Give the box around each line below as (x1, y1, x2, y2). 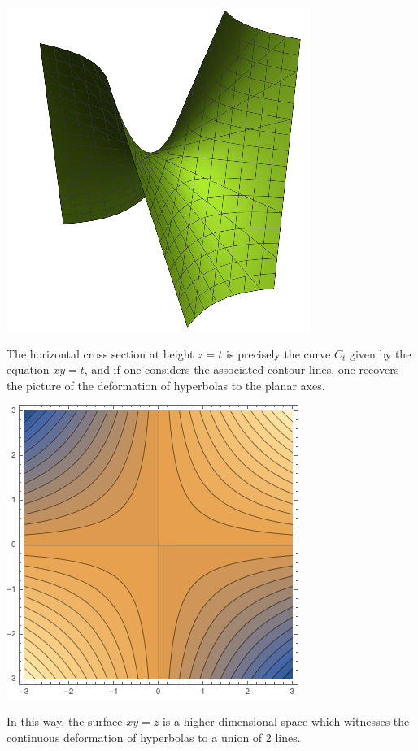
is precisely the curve (226, 345, 331, 362)
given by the (349, 345, 411, 362)
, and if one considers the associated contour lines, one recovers (84, 361, 399, 378)
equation (7, 361, 50, 378)
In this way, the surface (7, 712, 123, 729)
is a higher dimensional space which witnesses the (162, 712, 410, 729)
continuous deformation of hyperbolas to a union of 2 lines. (7, 728, 301, 745)
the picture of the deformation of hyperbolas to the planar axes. (7, 376, 325, 393)
